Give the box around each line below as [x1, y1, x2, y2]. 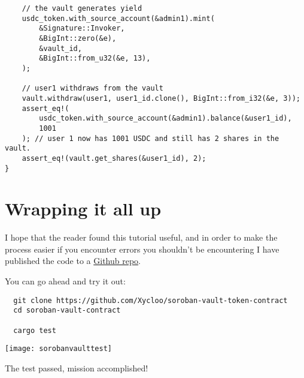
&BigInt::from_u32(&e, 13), [39, 54, 151, 63]
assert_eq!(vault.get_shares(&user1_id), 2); [22, 154, 206, 163]
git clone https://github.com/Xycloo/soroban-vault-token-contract [13, 296, 288, 305]
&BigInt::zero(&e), [39, 34, 117, 43]
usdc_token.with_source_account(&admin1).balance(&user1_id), [39, 114, 292, 123]
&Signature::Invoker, [39, 24, 125, 33]
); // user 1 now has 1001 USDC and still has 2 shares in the [22, 134, 279, 143]
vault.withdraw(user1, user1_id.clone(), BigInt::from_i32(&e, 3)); [22, 94, 300, 103]
